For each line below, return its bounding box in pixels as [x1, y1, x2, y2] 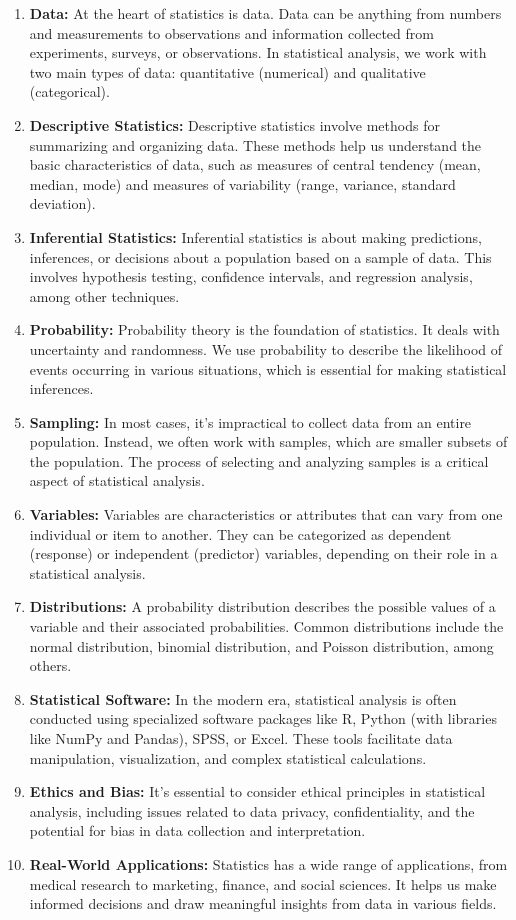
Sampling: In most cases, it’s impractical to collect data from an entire [29, 411, 472, 432]
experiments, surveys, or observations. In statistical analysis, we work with [29, 42, 487, 63]
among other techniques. [29, 285, 180, 306]
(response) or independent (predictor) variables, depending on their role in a [29, 543, 498, 564]
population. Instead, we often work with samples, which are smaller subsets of [29, 431, 508, 452]
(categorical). [29, 81, 110, 102]
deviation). [29, 193, 96, 214]
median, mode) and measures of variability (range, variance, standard [29, 173, 456, 194]
